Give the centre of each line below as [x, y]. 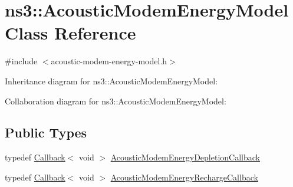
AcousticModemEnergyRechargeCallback [184, 177]
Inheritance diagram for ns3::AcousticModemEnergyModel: [111, 81]
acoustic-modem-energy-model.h [109, 61]
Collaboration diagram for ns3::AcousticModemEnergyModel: [116, 101]
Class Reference [70, 33]
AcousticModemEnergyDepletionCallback [185, 157]
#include [21, 61]
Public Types [46, 132]
